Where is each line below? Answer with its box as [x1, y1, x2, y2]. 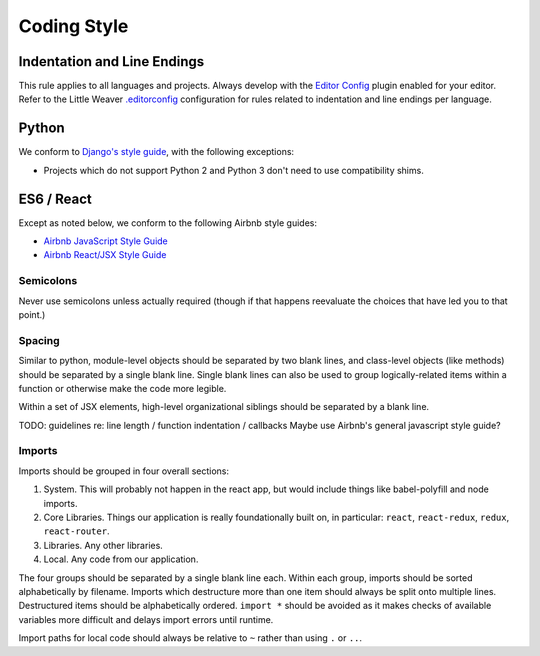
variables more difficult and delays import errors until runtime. [18, 613, 274, 625]
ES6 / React [18, 190, 92, 207]
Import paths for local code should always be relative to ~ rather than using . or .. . [18, 632, 363, 644]
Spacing [18, 333, 60, 347]
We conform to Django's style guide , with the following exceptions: [18, 146, 295, 158]
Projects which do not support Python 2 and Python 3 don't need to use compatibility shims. [43, 164, 424, 176]
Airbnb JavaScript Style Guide [43, 235, 169, 247]
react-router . [43, 525, 110, 537]
